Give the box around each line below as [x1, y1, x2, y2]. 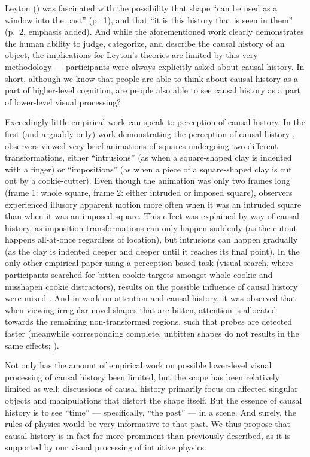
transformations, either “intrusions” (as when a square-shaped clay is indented [5, 151, 292, 164]
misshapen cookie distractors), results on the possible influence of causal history [5, 280, 298, 292]
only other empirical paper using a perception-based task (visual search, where [5, 256, 293, 269]
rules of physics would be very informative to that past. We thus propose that [5, 417, 291, 430]
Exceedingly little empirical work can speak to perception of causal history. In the [5, 116, 305, 128]
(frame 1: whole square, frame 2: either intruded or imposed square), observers [5, 186, 293, 198]
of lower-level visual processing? [5, 95, 121, 108]
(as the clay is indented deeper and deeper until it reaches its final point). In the [5, 244, 300, 257]
